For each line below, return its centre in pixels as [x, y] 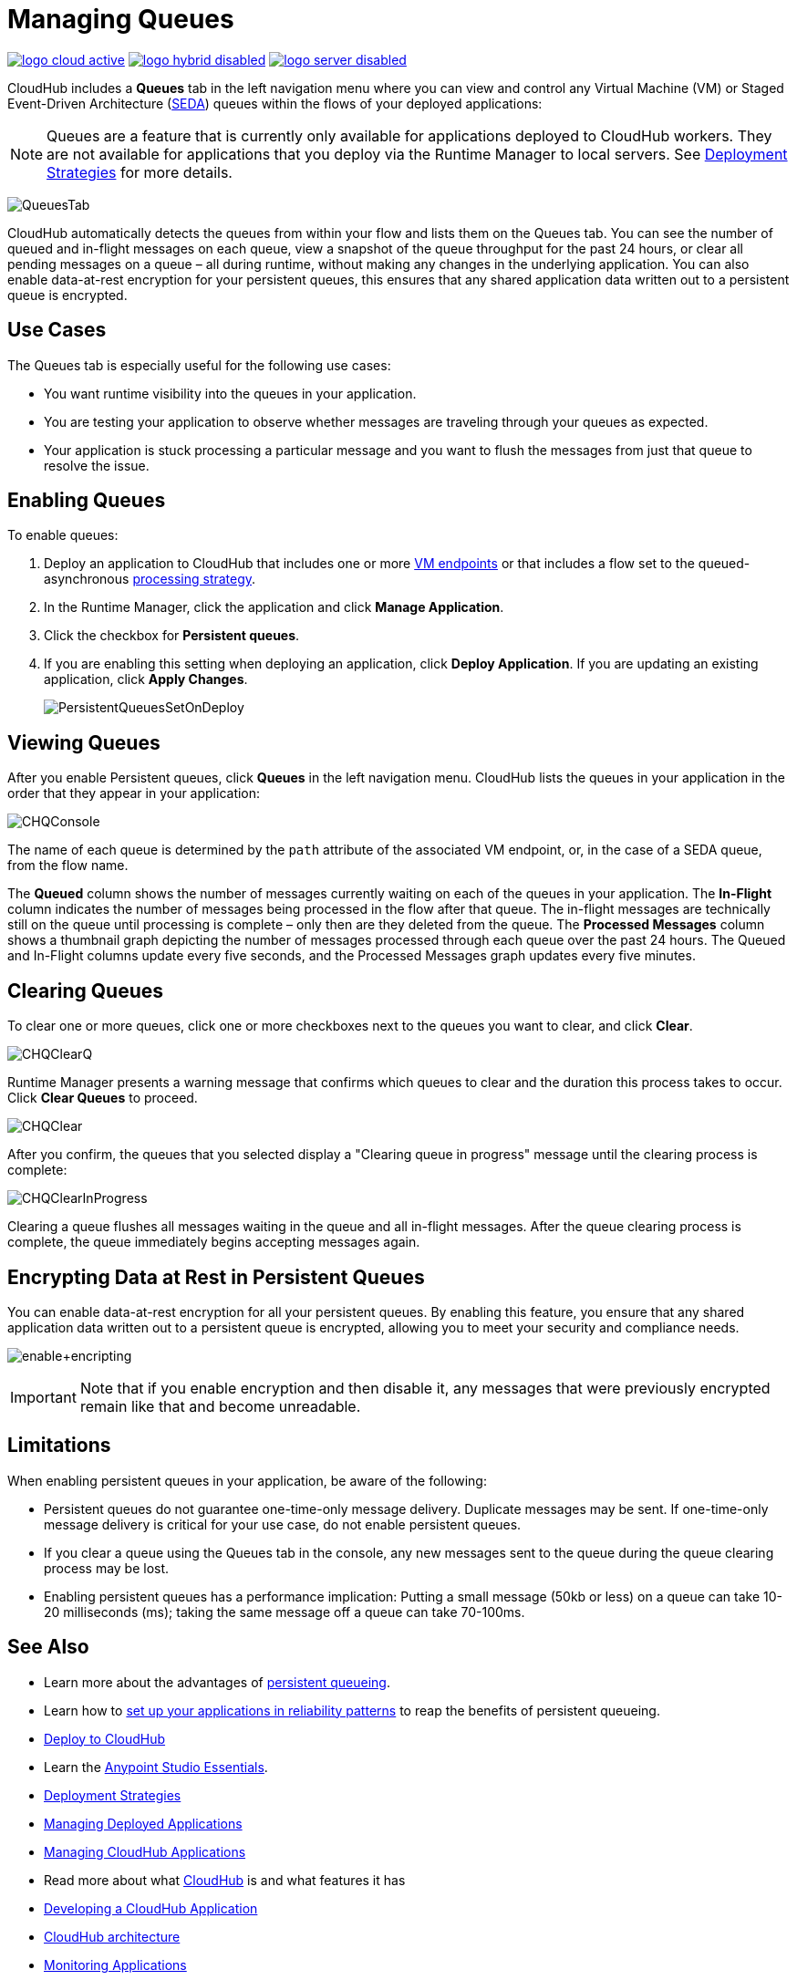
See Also [48, 1647]
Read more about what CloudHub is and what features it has [225, 1880]
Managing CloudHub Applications [145, 1851]
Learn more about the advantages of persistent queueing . [217, 1682]
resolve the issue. [97, 465]
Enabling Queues [87, 501]
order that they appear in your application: [134, 793]
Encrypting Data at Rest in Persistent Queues [216, 1277]
